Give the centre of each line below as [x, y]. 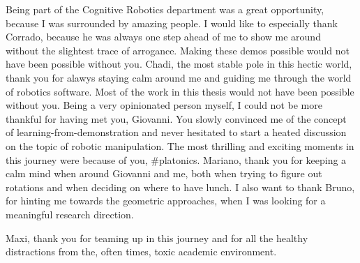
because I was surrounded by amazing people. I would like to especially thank [172, 23]
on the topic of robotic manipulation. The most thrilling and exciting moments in [180, 145]
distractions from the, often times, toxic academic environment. [141, 251]
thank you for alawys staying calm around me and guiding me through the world [179, 77]
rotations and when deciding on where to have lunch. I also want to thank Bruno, [180, 187]
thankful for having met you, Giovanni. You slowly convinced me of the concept [176, 118]
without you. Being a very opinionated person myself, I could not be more [164, 105]
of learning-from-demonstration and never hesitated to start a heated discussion [176, 132]
